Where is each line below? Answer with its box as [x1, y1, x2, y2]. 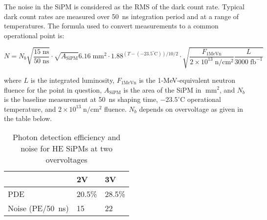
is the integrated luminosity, [30, 74, 115, 85]
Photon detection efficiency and [12, 131, 121, 143]
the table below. [4, 113, 52, 123]
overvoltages [45, 153, 88, 165]
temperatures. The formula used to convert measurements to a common [4, 21, 219, 31]
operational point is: [4, 30, 65, 40]
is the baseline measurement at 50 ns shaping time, [4, 94, 158, 104]
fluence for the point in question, [4, 84, 102, 95]
